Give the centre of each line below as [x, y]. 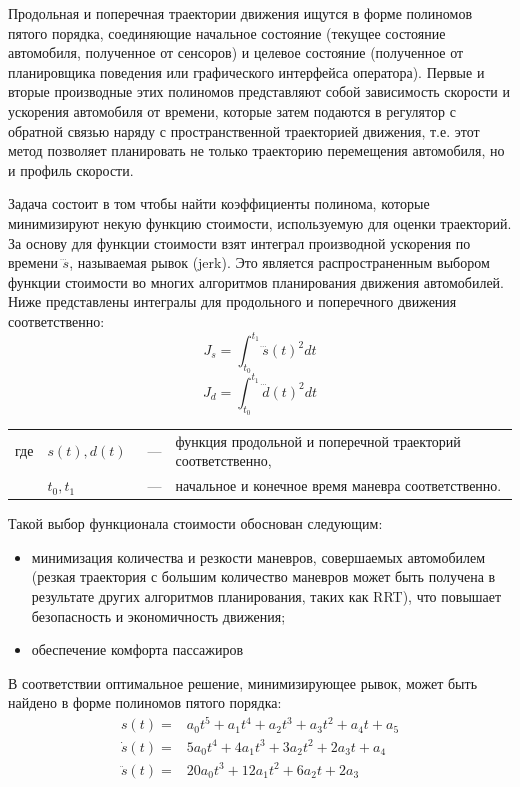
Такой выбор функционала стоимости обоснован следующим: [195, 523]
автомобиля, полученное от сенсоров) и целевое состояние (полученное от [236, 52]
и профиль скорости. [71, 169]
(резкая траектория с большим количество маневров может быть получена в [263, 576]
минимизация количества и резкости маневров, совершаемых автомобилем [258, 556]
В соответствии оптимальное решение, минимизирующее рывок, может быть [243, 682]
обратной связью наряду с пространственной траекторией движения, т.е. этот [244, 130]
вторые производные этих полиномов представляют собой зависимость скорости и [259, 91]
